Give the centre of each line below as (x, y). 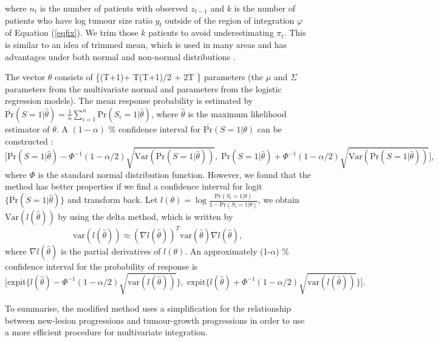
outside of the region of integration (230, 20)
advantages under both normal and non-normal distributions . (120, 56)
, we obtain (279, 200)
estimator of (27, 128)
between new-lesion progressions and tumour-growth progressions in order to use (155, 320)
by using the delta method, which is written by (145, 216)
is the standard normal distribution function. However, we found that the (174, 174)
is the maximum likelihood (237, 113)
